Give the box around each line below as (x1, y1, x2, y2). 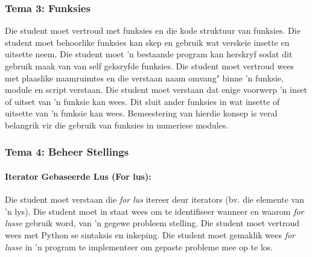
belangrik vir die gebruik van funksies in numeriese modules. (5, 118, 229, 131)
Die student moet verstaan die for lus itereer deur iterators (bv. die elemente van (5, 193, 304, 206)
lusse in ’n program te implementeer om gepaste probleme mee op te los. (5, 240, 273, 253)
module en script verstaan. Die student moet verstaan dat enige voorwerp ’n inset (5, 83, 307, 96)
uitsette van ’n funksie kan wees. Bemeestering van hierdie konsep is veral (5, 107, 278, 119)
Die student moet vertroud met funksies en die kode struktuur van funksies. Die (5, 24, 301, 37)
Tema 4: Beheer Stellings (5, 144, 129, 159)
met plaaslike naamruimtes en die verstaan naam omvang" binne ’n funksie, (5, 71, 284, 84)
